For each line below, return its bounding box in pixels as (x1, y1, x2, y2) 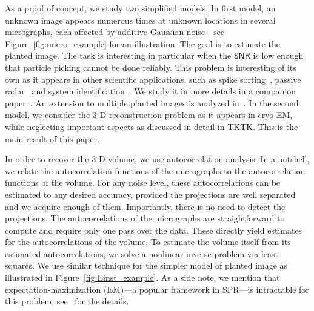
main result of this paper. (5, 132, 99, 145)
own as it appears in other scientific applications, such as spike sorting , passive (5, 73, 301, 85)
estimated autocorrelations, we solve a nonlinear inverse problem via (5, 247, 259, 260)
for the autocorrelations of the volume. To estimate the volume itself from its (5, 235, 291, 248)
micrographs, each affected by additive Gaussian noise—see (5, 25, 225, 38)
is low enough (253, 49, 304, 62)
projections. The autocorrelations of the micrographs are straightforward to (5, 212, 285, 224)
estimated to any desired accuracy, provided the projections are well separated (5, 188, 296, 200)
